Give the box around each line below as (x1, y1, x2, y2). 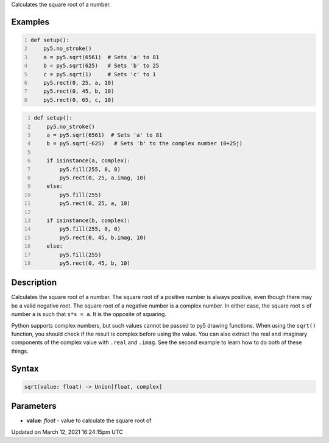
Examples (11, 16, 50, 27)
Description (11, 278, 57, 288)
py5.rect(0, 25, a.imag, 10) (59, 175, 146, 181)
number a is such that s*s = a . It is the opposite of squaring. (11, 311, 167, 318)
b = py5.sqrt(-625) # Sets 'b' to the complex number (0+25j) (46, 140, 243, 147)
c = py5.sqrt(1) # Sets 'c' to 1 (43, 71, 157, 77)
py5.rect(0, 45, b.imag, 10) (59, 234, 146, 241)
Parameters (11, 401, 57, 411)
